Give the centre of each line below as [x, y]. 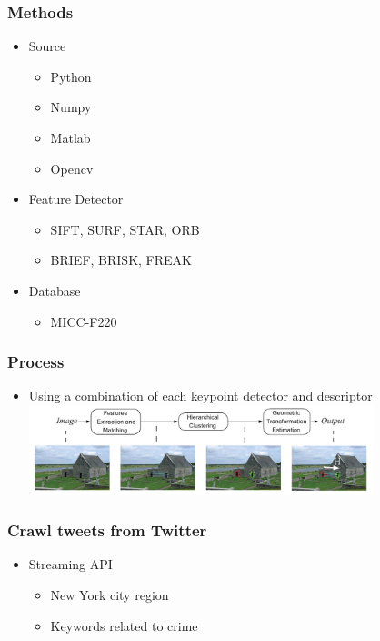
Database [55, 290]
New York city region [110, 594]
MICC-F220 [84, 321]
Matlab [70, 137]
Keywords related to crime [124, 625]
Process [36, 362]
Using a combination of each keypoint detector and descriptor [200, 396]
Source [47, 46]
